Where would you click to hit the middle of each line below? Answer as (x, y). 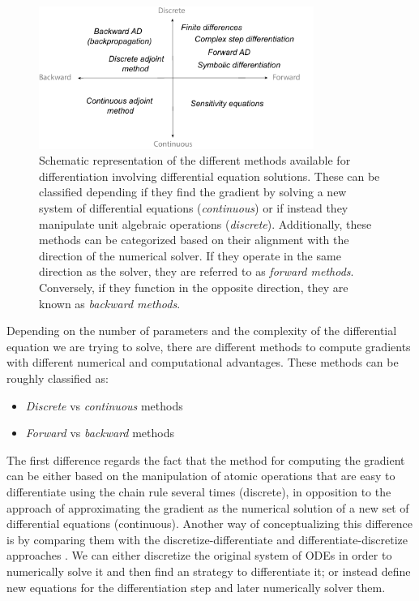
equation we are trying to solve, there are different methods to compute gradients (209, 346)
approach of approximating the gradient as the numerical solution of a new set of (208, 507)
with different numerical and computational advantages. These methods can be (203, 362)
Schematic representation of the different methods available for (195, 160)
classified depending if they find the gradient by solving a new (193, 192)
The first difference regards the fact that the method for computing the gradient (206, 459)
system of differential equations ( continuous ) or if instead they (194, 208)
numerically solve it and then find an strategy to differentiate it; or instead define (209, 571)
